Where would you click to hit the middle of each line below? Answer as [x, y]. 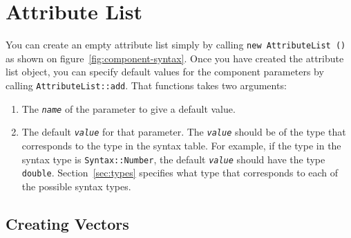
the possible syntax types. [76, 186]
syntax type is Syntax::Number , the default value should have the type [173, 159]
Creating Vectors [67, 223]
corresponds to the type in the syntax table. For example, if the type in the [181, 145]
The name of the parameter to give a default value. [129, 108]
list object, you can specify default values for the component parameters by [165, 72]
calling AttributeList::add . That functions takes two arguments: [146, 85]
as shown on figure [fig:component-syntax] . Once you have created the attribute [175, 58]
